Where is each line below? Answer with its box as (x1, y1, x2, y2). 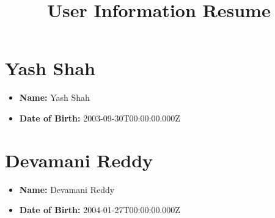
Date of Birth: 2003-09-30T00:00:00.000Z (19, 111, 180, 124)
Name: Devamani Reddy (19, 183, 115, 195)
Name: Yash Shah (19, 91, 90, 104)
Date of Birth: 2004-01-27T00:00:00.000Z (19, 203, 180, 216)
